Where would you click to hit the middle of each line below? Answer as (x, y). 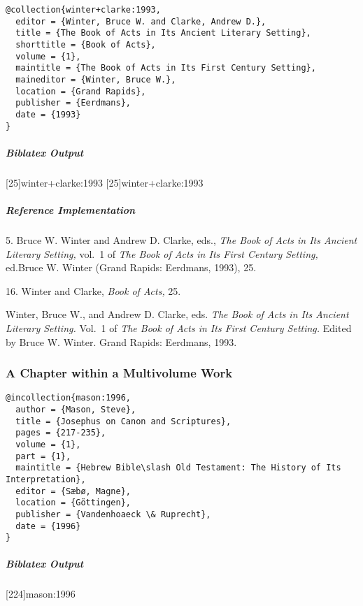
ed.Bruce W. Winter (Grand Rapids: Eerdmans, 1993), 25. (131, 267)
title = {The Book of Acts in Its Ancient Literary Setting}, (163, 33)
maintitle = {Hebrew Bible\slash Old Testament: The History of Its (178, 468)
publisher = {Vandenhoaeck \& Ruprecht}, (113, 514)
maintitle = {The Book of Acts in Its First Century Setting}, (166, 68)
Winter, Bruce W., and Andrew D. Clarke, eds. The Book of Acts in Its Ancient (177, 314)
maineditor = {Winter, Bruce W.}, (96, 79)
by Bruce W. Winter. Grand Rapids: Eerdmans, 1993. (121, 341)
